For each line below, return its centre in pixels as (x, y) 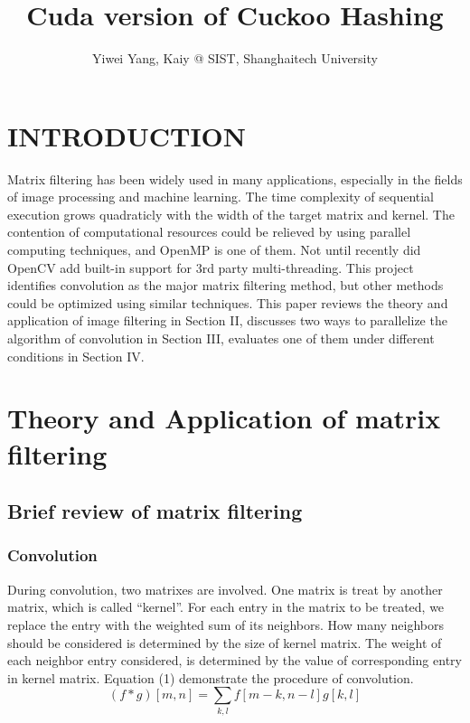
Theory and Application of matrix (224, 418)
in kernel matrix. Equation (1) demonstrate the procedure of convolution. (211, 677)
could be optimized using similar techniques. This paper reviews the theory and (228, 302)
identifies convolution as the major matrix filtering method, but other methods (226, 285)
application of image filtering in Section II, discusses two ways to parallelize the (227, 320)
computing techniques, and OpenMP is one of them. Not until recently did (214, 250)
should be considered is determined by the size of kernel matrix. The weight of (225, 642)
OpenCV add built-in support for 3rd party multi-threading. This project (211, 267)
